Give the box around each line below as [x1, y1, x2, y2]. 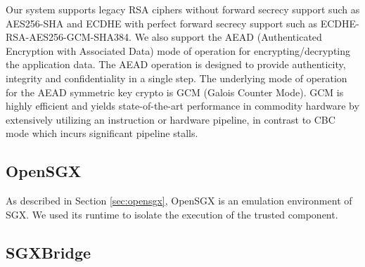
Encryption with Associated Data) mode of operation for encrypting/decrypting [6, 43, 351, 58]
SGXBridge [6, 241, 91, 263]
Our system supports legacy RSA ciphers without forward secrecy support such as [6, 2, 360, 16]
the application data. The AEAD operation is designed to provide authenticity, [6, 57, 346, 72]
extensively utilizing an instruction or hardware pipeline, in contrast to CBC [6, 112, 335, 126]
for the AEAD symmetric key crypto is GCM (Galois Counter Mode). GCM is [6, 84, 344, 99]
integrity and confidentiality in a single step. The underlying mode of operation [6, 70, 347, 85]
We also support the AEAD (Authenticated [134, 30, 322, 44]
